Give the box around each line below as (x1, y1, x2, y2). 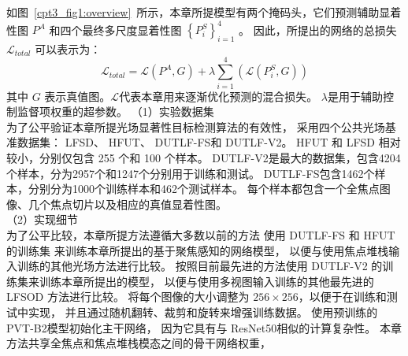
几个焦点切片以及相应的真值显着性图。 (28, 195, 227, 212)
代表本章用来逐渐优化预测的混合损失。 (119, 87, 318, 104)
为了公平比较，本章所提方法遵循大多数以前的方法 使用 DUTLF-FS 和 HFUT (6, 226, 395, 243)
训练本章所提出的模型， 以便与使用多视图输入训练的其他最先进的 (39, 273, 374, 289)
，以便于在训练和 (298, 288, 387, 305)
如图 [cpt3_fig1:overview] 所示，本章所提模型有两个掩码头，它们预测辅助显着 (6, 4, 402, 20)
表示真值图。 (44, 87, 111, 104)
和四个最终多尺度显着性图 (49, 21, 182, 38)
